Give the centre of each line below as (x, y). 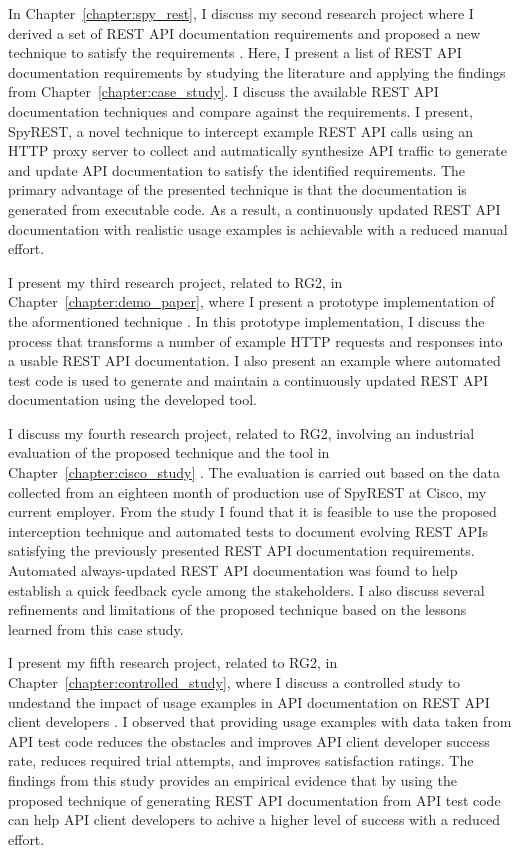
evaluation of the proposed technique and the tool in (169, 452)
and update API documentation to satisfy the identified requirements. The (237, 169)
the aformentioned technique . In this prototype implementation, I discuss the (246, 320)
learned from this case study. (96, 628)
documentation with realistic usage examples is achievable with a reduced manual (258, 228)
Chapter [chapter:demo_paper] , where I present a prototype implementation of (251, 301)
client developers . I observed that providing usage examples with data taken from (260, 721)
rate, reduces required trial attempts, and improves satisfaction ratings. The (241, 760)
